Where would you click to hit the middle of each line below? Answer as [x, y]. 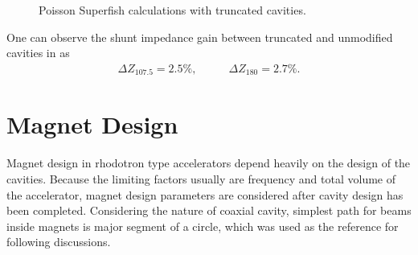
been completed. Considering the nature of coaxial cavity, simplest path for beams [209, 210]
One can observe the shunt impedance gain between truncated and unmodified [200, 37]
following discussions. [59, 242]
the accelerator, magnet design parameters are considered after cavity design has [205, 194]
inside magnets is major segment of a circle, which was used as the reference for [203, 226]
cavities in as [38, 53]
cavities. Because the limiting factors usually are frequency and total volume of [201, 178]
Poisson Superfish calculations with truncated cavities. [172, 10]
